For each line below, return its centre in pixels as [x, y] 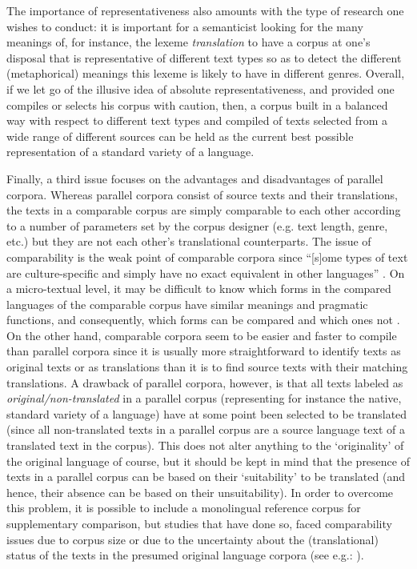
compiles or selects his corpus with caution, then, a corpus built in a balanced [197, 104]
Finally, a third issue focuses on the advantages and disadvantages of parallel [195, 178]
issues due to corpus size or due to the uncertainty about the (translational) [192, 539]
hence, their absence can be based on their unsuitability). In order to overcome [200, 492]
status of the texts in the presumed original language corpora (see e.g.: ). [185, 555]
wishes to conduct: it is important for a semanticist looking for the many [185, 26]
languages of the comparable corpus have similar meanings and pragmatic [187, 304]
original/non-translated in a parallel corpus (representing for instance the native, [204, 398]
